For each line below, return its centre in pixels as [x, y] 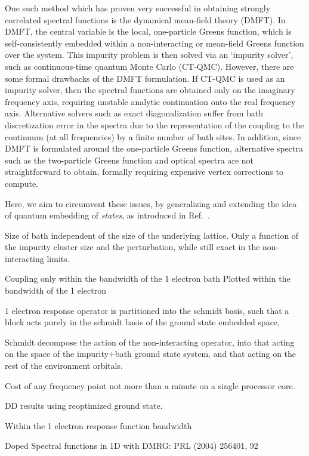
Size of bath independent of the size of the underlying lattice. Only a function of [152, 235]
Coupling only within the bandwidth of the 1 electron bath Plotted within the [148, 278]
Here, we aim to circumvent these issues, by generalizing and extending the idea [151, 203]
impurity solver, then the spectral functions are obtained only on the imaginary [150, 90]
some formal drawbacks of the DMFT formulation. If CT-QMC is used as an [145, 78]
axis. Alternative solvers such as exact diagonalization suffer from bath [134, 113]
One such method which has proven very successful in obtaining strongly [138, 8]
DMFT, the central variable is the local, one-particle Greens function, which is [148, 31]
